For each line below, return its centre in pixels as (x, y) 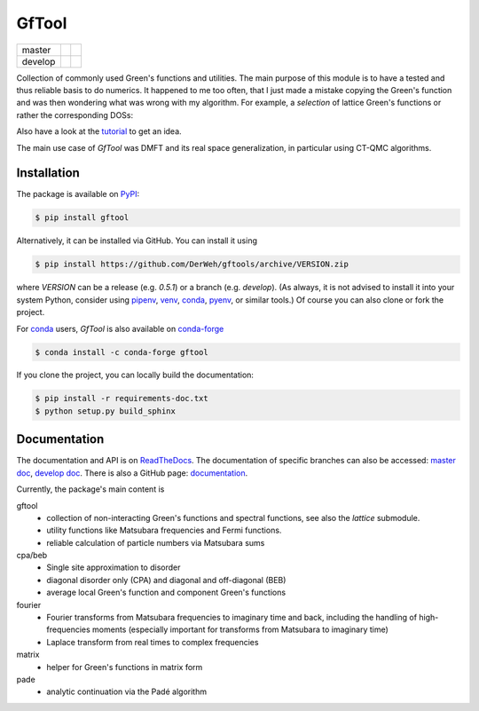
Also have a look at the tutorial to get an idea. (99, 131)
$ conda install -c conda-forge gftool (122, 352)
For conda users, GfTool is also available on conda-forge (120, 328)
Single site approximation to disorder (114, 567)
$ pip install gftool (82, 218)
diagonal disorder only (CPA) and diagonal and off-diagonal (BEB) (166, 580)
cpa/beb (32, 556)
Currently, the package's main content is (90, 489)
